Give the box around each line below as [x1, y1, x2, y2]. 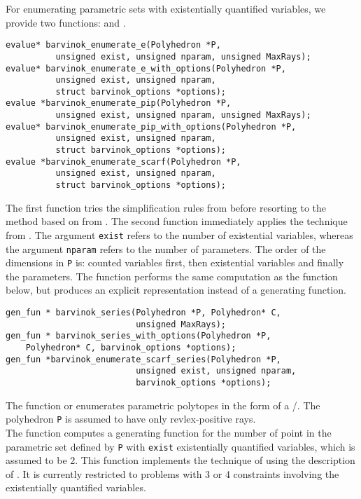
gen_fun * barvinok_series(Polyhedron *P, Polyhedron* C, [6, 308, 281, 318]
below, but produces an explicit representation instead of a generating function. [6, 282, 346, 297]
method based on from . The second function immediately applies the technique [6, 214, 348, 228]
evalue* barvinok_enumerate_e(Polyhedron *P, [6, 40, 221, 50]
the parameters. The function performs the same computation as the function [6, 268, 338, 283]
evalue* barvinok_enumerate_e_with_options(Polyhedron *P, [6, 63, 286, 74]
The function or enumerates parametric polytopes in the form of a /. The [6, 397, 320, 412]
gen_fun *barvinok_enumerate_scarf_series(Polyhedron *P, [6, 354, 281, 364]
